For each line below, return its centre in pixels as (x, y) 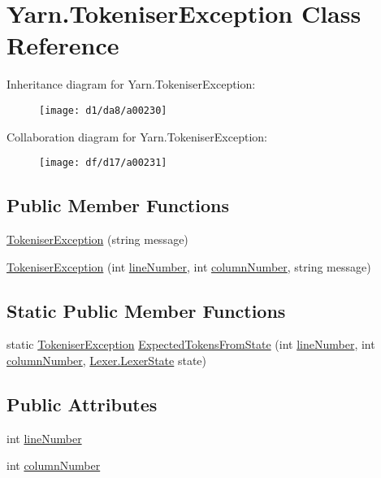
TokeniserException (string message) (97, 239)
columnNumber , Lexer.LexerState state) (106, 360)
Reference (63, 45)
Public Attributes (82, 404)
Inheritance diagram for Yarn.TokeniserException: (131, 84)
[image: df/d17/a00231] (103, 163)
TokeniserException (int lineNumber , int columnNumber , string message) (189, 266)
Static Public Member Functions (146, 310)
